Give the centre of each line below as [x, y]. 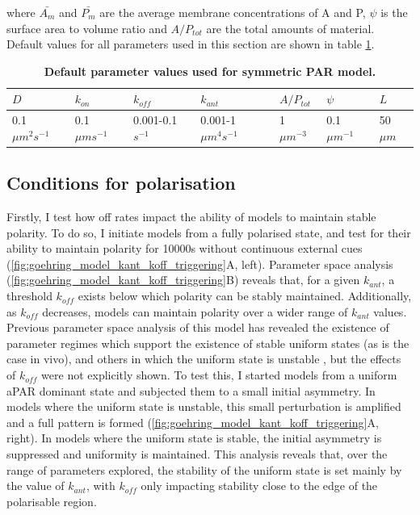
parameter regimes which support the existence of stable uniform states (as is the [208, 343]
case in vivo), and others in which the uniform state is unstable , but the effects [204, 359]
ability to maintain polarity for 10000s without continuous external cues [185, 248]
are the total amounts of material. [290, 28]
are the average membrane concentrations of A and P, [233, 12]
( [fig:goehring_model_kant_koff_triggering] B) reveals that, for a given [183, 280]
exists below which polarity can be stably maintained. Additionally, [245, 296]
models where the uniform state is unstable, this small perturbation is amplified [204, 406]
